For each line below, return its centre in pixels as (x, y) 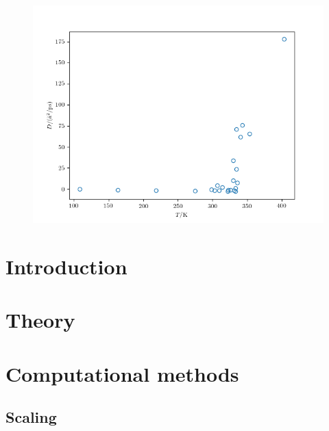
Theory (40, 320)
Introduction (66, 266)
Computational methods (122, 373)
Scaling (31, 417)
